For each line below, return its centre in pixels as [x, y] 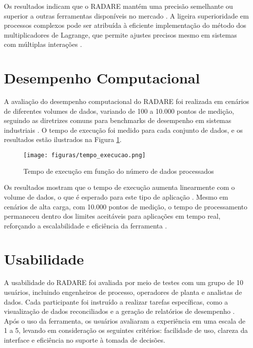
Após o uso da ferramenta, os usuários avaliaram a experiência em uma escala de [125, 320]
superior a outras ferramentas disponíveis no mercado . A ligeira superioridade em [126, 15]
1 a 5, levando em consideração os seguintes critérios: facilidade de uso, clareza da [126, 330]
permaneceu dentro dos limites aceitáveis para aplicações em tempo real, [112, 216]
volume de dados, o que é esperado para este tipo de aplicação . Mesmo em [116, 196]
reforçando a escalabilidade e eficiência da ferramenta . [86, 225]
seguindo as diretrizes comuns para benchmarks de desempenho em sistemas [118, 120]
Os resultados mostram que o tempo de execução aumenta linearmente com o [119, 187]
